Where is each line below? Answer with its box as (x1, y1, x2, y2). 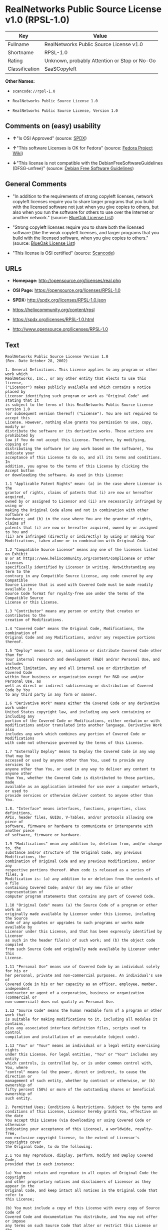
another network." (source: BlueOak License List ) (12, 214, 114, 220)
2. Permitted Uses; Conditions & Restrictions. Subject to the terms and (5, 1105, 162, 1110)
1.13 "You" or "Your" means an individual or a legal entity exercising (5, 1043, 160, 1048)
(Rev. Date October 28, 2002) (5, 359, 68, 364)
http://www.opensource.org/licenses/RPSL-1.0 (12, 326, 108, 332)
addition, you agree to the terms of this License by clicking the (5, 464, 149, 469)
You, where (5, 1065, 28, 1070)
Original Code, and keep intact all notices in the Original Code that (5, 1188, 157, 1193)
